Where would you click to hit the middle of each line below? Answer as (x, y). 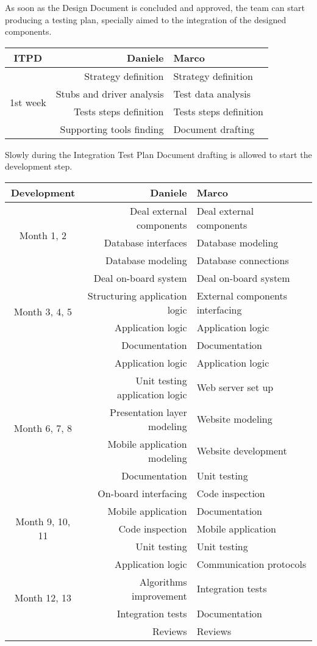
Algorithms (163, 581)
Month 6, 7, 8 (43, 428)
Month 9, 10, (43, 522)
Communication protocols (251, 564)
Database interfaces (145, 242)
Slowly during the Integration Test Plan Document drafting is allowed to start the (158, 154)
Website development (242, 451)
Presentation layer (148, 412)
